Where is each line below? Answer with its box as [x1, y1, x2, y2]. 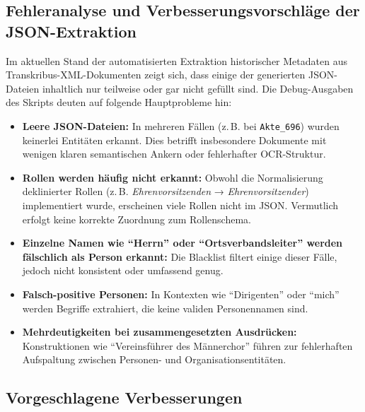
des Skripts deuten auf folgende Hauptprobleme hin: [6, 95, 232, 110]
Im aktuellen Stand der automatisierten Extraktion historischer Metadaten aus [6, 53, 347, 68]
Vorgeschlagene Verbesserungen [6, 387, 243, 408]
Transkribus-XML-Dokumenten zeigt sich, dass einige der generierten [6, 67, 306, 82]
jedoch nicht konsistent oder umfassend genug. [22, 263, 224, 278]
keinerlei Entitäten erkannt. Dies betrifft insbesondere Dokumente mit [22, 132, 327, 147]
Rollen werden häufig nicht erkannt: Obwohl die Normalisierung [22, 170, 323, 184]
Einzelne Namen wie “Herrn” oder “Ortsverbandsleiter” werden [22, 235, 343, 250]
